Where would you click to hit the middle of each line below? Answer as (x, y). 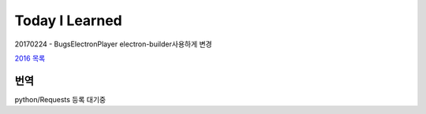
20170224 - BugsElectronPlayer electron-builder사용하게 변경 (113, 44)
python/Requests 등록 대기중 (60, 99)
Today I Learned (68, 20)
